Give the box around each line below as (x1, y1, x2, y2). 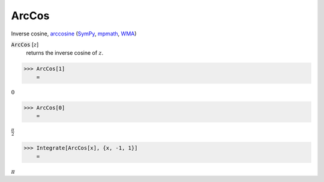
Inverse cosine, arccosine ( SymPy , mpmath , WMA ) (11, 30, 137, 37)
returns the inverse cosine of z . (26, 49, 104, 56)
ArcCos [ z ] (11, 41, 39, 48)
